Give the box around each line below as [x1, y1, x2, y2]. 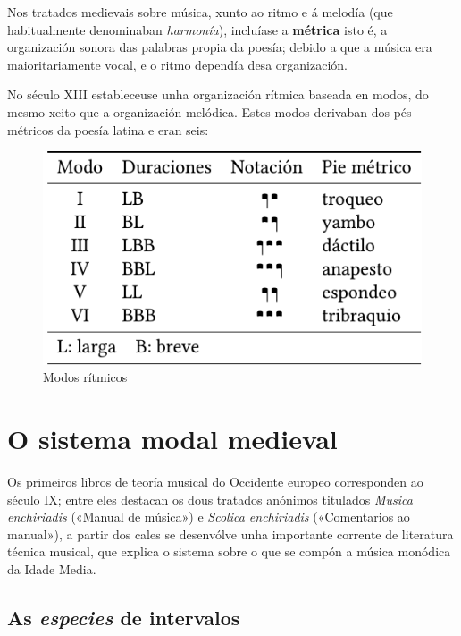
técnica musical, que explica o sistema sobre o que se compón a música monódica [7, 542, 451, 561]
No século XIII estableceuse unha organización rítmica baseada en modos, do [7, 85, 429, 104]
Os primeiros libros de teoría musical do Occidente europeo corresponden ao [7, 471, 423, 490]
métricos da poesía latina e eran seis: [7, 120, 209, 139]
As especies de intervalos [7, 603, 240, 631]
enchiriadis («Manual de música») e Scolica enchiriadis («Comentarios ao [7, 507, 410, 526]
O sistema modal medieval [7, 420, 338, 456]
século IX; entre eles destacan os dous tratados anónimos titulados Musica [7, 489, 413, 508]
